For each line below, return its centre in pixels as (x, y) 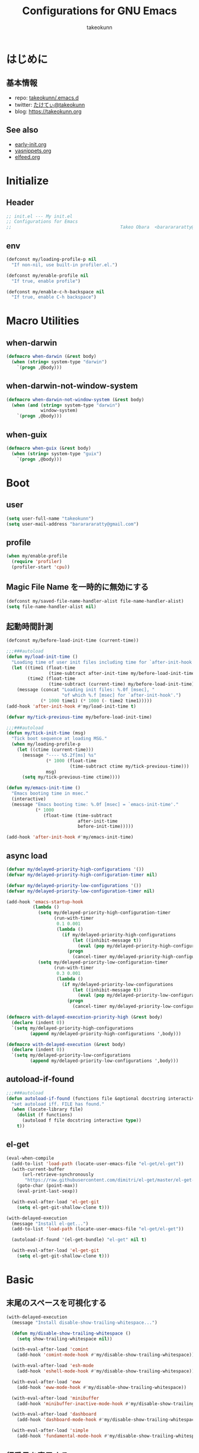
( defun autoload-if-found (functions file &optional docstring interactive (102, 1098)
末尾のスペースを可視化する (56, 1303)
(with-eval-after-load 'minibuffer (55, 1398)
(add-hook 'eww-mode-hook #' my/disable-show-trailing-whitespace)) (102, 1387)
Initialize (28, 180)
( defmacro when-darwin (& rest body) (51, 357)
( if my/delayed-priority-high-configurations (119, 934)
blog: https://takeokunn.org (48, 111)
